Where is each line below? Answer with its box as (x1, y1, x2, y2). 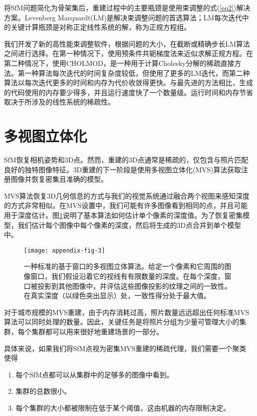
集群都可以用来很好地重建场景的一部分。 (31, 326, 163, 337)
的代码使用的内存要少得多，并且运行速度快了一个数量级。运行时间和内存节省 (4, 87, 253, 97)
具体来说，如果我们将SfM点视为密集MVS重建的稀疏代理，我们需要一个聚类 (4, 343, 247, 353)
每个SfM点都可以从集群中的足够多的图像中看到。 (15, 369, 173, 379)
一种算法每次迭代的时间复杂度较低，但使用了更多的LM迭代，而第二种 (24, 67, 250, 78)
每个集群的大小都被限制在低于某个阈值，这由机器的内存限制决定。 (15, 403, 230, 413)
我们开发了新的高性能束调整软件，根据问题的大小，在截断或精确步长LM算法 (4, 38, 250, 49)
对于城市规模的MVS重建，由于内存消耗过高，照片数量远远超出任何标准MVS (4, 307, 250, 317)
